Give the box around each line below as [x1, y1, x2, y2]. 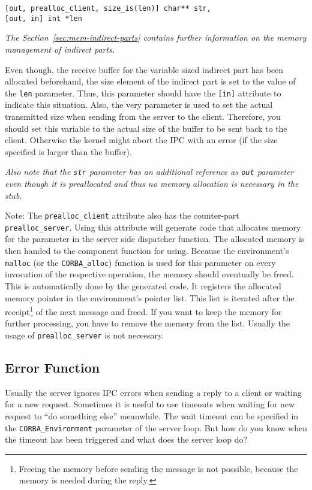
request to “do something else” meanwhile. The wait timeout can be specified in [5, 409, 299, 422]
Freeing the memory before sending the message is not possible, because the [19, 462, 298, 474]
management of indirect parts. [5, 43, 115, 55]
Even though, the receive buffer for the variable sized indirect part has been [5, 63, 284, 75]
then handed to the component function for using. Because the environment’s [5, 244, 289, 257]
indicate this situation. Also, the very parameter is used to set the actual [5, 98, 273, 111]
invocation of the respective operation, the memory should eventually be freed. [5, 268, 294, 280]
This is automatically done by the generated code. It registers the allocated [5, 279, 281, 292]
